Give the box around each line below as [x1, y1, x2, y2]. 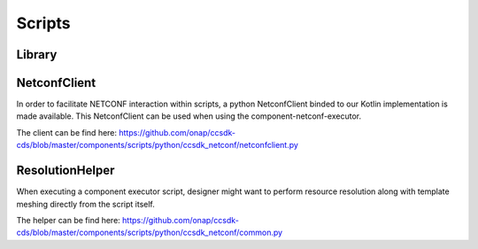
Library [16, 47, 58, 62]
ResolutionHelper [16, 163, 115, 178]
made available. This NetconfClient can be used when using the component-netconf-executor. [16, 111, 362, 121]
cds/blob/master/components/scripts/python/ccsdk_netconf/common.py [16, 227, 283, 238]
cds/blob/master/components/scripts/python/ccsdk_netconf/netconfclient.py [16, 140, 298, 151]
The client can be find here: [16, 127, 118, 137]
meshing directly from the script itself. [16, 198, 155, 209]
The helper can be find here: [16, 214, 121, 225]
